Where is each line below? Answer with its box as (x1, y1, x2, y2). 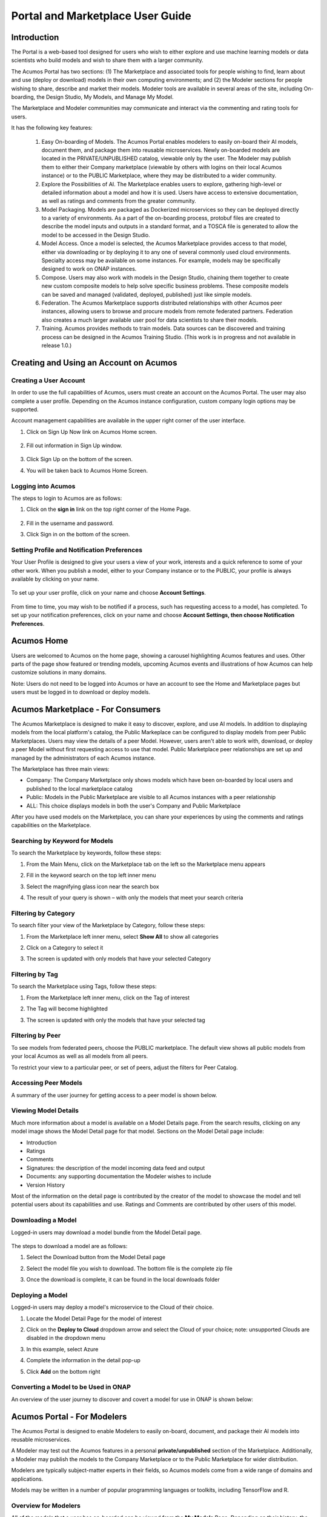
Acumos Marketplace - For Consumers (11, 704, 161, 714)
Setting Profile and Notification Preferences (11, 546, 143, 554)
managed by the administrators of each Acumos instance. (11, 754, 156, 762)
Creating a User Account (11, 376, 85, 385)
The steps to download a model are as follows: (11, 1242, 128, 1249)
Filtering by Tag (11, 970, 59, 979)
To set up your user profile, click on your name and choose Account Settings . (11, 589, 206, 596)
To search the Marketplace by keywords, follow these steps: (11, 850, 162, 857)
